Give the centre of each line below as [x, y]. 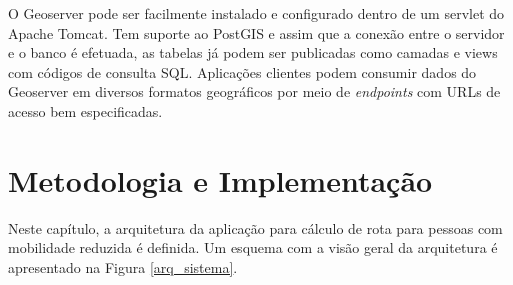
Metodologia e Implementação [220, 179]
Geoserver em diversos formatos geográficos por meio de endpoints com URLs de [254, 91]
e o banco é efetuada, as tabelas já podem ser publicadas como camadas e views [253, 52]
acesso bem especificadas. [85, 110]
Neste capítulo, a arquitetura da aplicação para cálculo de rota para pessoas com [255, 227]
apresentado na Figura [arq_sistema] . [123, 266]
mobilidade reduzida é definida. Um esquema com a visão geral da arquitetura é [253, 247]
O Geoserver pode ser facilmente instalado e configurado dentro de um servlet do [256, 13]
